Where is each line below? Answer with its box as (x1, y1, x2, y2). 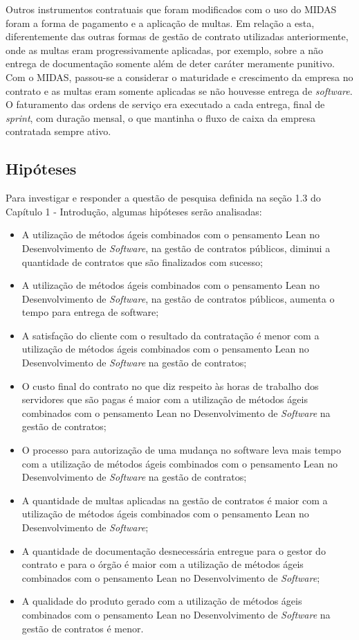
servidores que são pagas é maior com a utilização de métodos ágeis (21, 392, 308, 407)
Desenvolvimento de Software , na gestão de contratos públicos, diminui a (21, 240, 331, 255)
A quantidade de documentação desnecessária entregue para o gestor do (21, 543, 326, 558)
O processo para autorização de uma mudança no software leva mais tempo (21, 443, 342, 457)
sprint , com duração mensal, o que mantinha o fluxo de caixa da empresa (6, 110, 316, 125)
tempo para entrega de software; (21, 305, 159, 319)
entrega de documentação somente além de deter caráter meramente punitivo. (6, 56, 335, 71)
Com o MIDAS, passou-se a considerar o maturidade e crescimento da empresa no (6, 69, 353, 84)
